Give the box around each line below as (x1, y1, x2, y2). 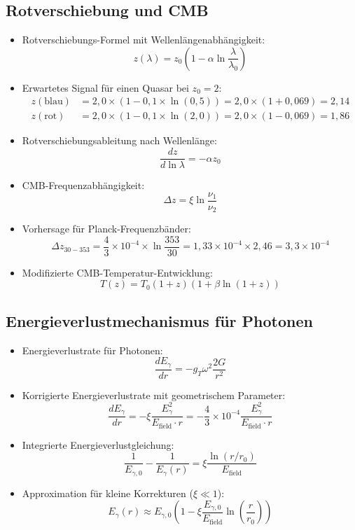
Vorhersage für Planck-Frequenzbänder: (22, 221, 191, 236)
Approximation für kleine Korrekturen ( (22, 485, 193, 500)
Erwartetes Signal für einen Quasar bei (22, 80, 189, 95)
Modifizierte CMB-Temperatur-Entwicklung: (22, 265, 213, 279)
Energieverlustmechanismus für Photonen (6, 309, 313, 331)
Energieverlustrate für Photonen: (22, 342, 163, 357)
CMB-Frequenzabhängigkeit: (22, 178, 145, 193)
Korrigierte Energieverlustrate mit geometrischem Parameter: (22, 387, 286, 402)
